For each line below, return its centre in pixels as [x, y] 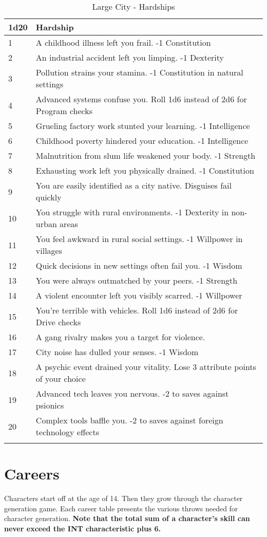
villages [49, 251]
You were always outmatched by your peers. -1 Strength [137, 280]
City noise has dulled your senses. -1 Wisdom [117, 352]
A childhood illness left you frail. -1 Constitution [123, 42]
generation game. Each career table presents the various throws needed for [121, 508]
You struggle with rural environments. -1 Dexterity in [132, 212]
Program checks [64, 111]
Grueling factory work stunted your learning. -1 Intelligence [143, 126]
